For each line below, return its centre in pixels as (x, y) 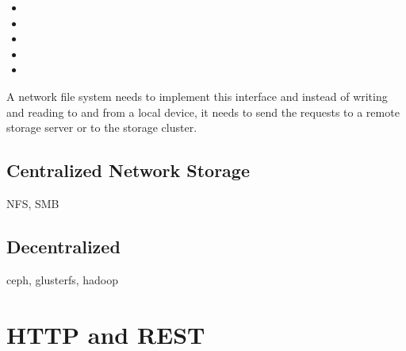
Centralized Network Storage (128, 170)
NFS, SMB (33, 203)
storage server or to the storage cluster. (102, 127)
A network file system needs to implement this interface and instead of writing (197, 96)
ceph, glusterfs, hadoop (62, 279)
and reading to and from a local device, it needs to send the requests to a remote (203, 112)
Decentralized (63, 246)
